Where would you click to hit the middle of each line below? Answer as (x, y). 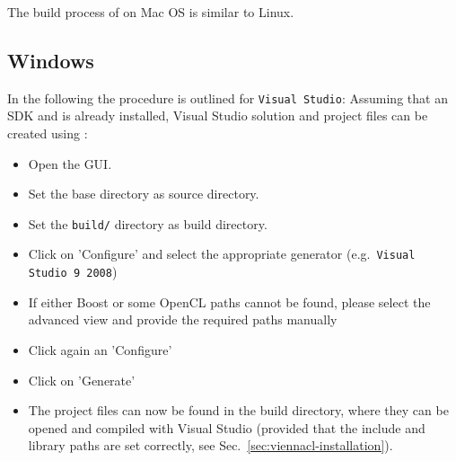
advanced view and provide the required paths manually (183, 319)
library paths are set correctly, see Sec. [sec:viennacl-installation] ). (210, 445)
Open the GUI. (70, 163)
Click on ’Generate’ (82, 380)
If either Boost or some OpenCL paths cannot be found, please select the (229, 301)
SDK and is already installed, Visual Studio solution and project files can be (218, 115)
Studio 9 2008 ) (73, 272)
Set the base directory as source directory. (144, 194)
